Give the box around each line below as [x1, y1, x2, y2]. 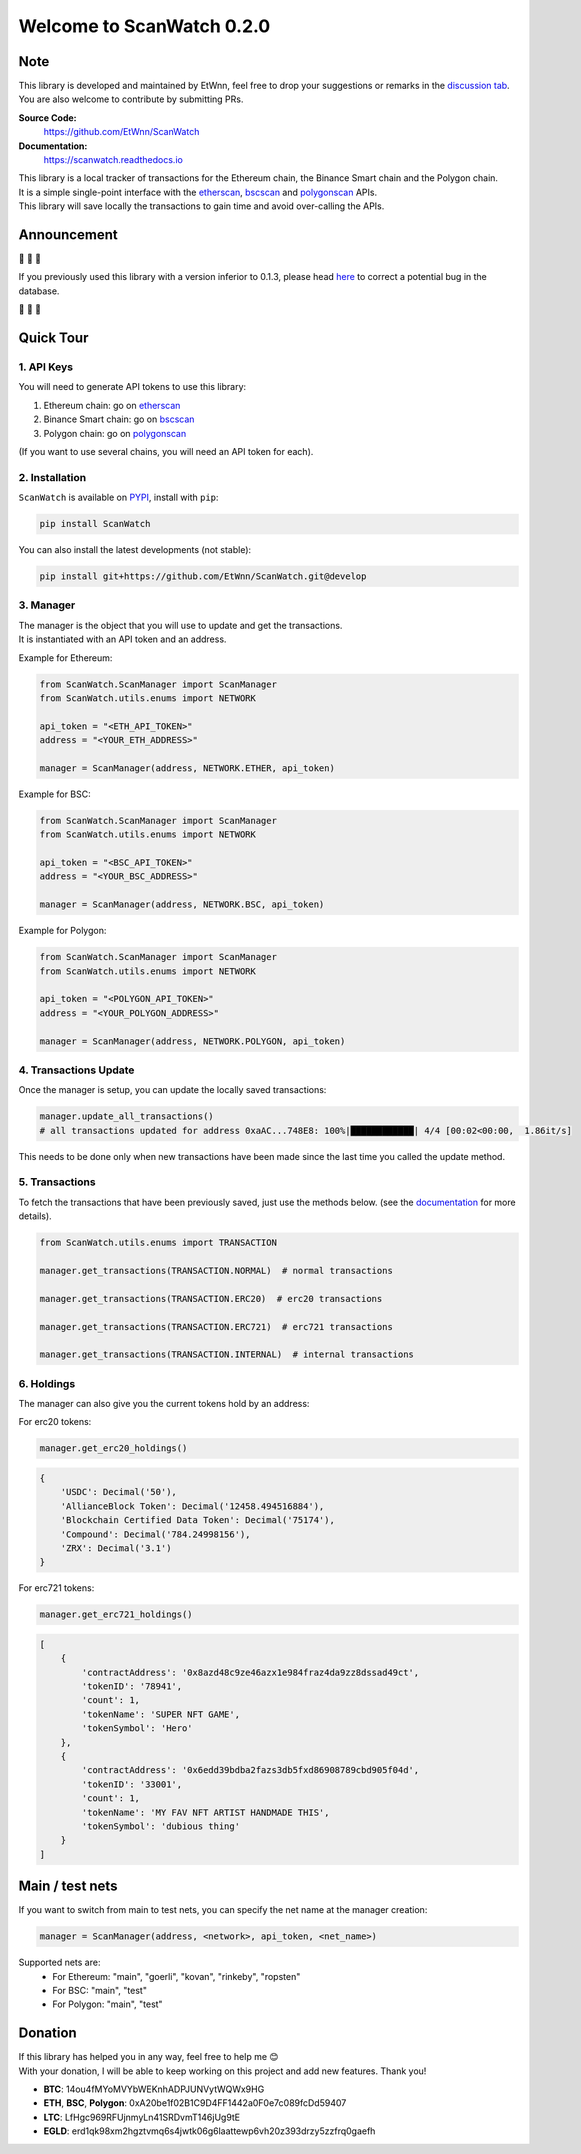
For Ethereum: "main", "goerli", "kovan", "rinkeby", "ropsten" [52, 1970, 301, 1982]
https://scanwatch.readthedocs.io [43, 154, 184, 166]
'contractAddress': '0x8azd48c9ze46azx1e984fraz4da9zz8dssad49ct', [81, 1666, 420, 1678]
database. [18, 285, 60, 297]
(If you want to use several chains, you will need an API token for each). [18, 445, 314, 457]
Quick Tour [18, 330, 89, 347]
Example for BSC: [18, 788, 92, 800]
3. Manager [18, 598, 76, 612]
